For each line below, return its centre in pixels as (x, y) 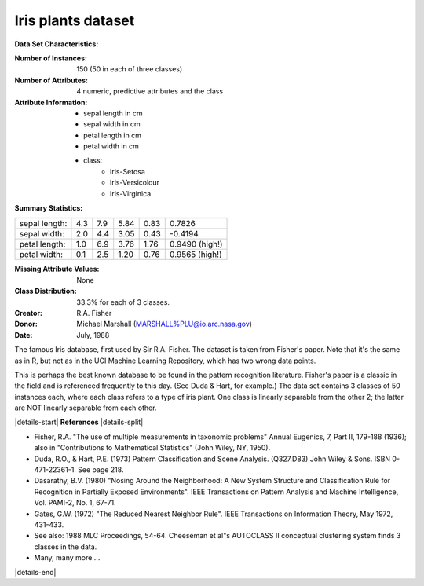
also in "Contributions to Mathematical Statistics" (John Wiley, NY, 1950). (152, 448)
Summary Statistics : (49, 208)
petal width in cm (111, 146)
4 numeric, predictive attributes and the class (150, 91)
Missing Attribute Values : (57, 269)
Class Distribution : (46, 291)
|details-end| (35, 572)
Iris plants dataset (75, 20)
